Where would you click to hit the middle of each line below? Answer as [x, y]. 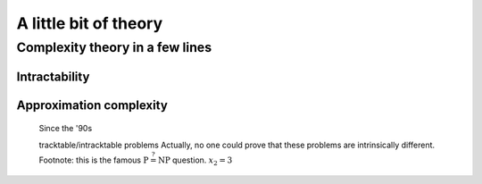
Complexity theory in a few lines [114, 47]
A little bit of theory [90, 23]
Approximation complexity [92, 105]
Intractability [53, 76]
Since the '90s [66, 129]
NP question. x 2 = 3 [195, 161]
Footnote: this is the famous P [94, 160]
